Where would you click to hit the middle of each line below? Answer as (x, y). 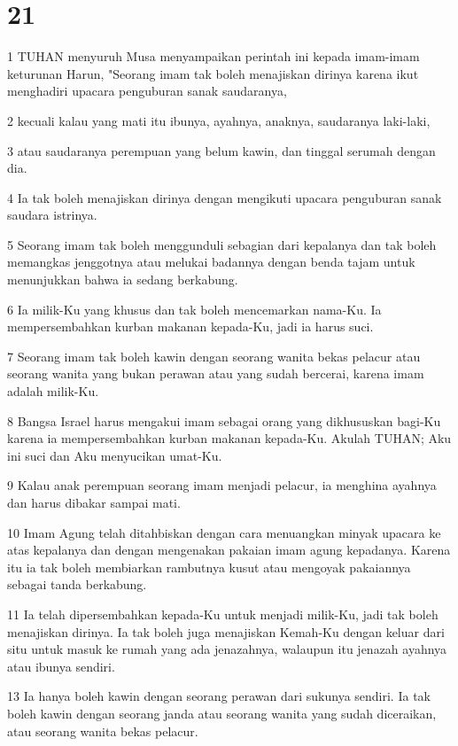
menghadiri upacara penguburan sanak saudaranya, (147, 91)
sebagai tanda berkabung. (77, 584)
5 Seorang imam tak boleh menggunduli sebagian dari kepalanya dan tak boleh (222, 244)
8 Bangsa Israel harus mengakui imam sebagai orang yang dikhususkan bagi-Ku (224, 420)
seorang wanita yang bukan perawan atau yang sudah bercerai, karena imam (216, 373)
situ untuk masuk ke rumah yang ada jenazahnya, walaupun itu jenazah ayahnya (227, 649)
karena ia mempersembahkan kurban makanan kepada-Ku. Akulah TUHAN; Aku (229, 438)
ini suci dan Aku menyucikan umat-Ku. (115, 455)
